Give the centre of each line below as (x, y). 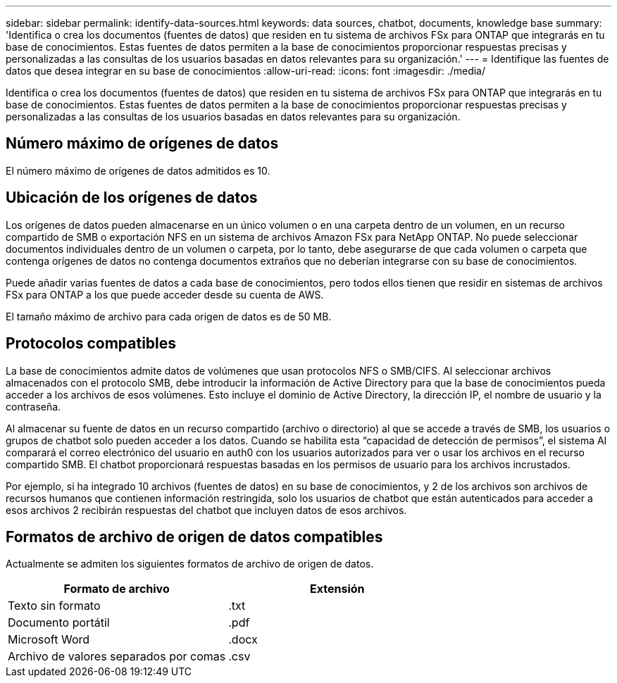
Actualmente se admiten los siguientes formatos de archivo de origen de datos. (190, 564)
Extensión (337, 589)
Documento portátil (59, 623)
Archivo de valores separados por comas (117, 657)
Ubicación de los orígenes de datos (132, 198)
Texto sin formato (54, 606)
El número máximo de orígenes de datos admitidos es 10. (138, 170)
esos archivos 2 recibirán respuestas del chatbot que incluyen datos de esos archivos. (206, 510)
